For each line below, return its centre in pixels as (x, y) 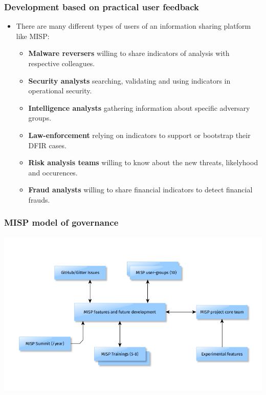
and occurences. (53, 172)
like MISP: (33, 36)
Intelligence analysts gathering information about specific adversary (139, 107)
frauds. (39, 199)
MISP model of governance (61, 222)
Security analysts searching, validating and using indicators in (129, 80)
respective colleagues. (62, 63)
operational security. (60, 91)
